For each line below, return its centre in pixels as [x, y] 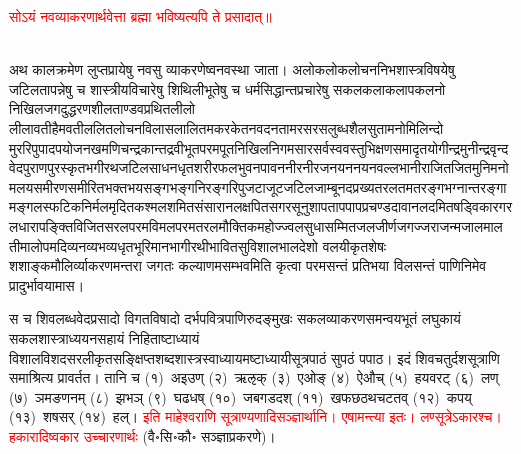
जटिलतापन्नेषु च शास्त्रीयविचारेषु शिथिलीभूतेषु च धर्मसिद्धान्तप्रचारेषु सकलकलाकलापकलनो [227, 88]
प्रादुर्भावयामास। [47, 284]
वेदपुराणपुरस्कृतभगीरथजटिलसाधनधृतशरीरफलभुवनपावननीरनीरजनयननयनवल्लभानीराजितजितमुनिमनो [259, 167]
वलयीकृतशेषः [354, 245]
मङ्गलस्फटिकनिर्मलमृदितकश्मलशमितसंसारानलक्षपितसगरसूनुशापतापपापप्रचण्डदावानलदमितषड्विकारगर [261, 206]
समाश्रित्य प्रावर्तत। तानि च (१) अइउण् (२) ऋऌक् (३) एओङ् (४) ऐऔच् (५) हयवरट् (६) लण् [254, 377]
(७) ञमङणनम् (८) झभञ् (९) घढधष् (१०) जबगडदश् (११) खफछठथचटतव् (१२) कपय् [240, 396]
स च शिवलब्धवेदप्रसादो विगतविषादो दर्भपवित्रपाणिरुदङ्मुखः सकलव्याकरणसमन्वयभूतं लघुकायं [235, 318]
